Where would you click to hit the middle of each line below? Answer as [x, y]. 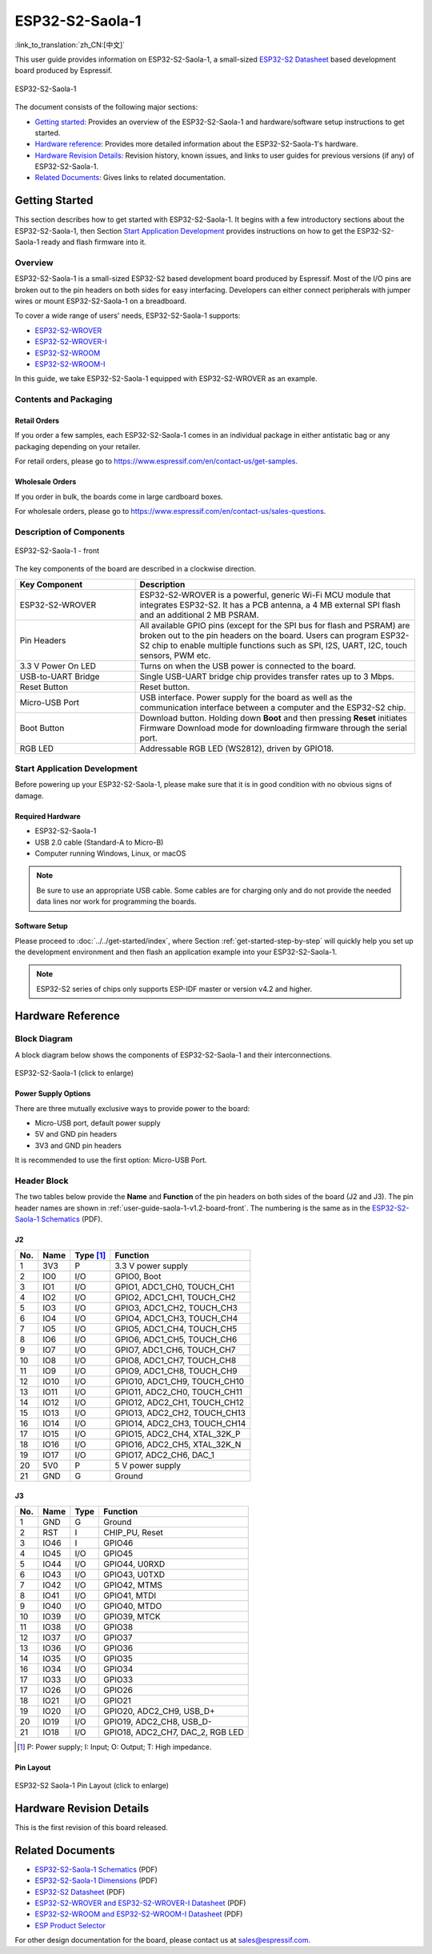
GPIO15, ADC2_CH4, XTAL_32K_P [178, 1434]
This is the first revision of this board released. [91, 1827]
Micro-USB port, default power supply [98, 1123]
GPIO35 [118, 1659]
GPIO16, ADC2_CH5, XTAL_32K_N [178, 1444]
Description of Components [70, 532]
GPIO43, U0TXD [134, 1575]
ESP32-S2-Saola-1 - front [57, 550]
